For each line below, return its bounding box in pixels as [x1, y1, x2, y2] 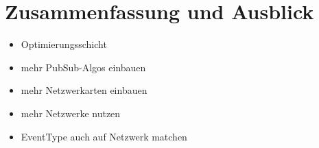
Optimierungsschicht [21, 37, 107, 51]
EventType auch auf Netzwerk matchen [21, 129, 187, 143]
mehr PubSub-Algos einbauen [21, 60, 146, 74]
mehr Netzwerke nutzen [21, 106, 121, 120]
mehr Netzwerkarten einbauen [21, 83, 147, 97]
